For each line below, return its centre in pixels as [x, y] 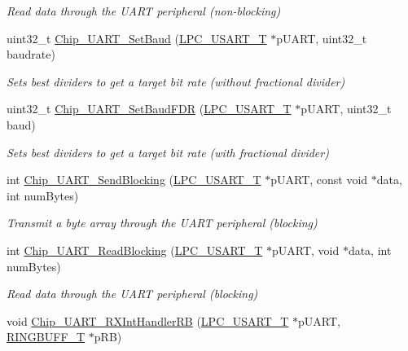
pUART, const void [319, 180]
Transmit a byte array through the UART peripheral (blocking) [162, 223]
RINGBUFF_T [46, 337]
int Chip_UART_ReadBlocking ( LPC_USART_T [135, 250]
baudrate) [31, 54]
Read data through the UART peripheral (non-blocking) [144, 11]
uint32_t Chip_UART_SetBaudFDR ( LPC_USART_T [149, 109]
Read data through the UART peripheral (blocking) [132, 294]
